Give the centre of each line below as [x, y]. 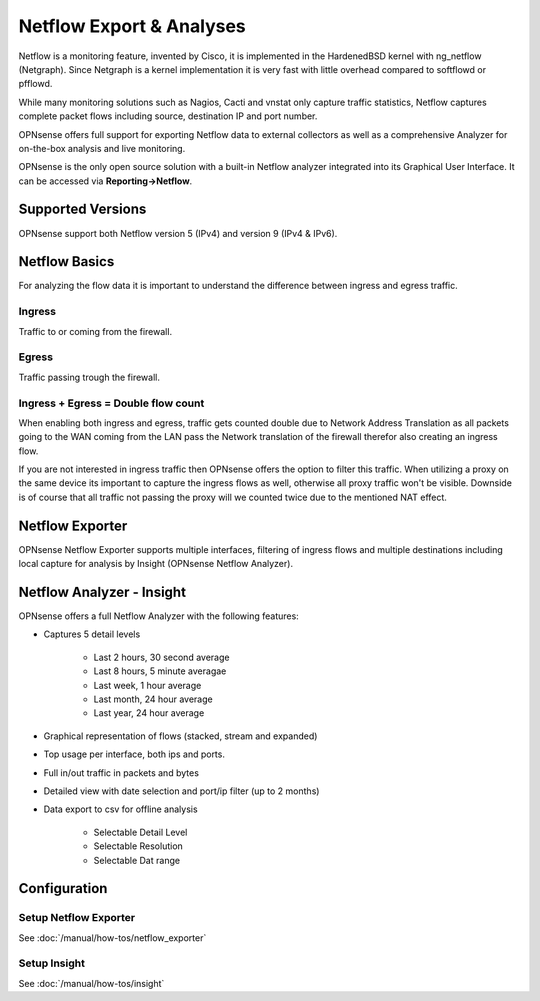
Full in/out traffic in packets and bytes [121, 772]
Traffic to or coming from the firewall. [95, 331]
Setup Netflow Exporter [77, 918]
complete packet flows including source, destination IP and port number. [168, 116]
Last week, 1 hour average [147, 685]
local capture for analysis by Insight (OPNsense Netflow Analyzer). [156, 564]
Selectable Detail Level [140, 832]
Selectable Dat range [136, 860]
